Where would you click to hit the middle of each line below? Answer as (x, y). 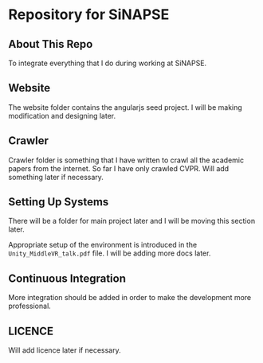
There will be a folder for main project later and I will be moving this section (132, 221)
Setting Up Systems (59, 202)
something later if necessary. (56, 177)
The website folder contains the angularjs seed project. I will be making (126, 107)
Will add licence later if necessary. (65, 350)
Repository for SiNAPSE (89, 15)
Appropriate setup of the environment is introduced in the (103, 245)
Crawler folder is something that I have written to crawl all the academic (126, 160)
